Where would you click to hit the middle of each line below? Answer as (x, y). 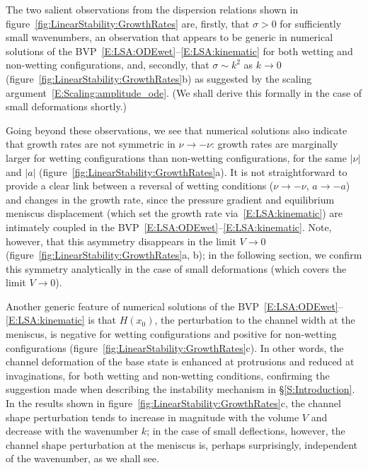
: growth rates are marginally (275, 144)
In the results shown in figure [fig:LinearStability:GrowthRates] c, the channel (173, 403)
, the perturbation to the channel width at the (255, 320)
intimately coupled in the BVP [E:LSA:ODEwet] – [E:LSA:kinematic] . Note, (169, 227)
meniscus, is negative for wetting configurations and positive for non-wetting (171, 334)
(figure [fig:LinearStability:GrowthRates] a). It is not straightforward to (193, 171)
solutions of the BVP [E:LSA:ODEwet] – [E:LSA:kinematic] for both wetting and (179, 51)
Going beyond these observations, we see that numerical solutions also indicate (177, 130)
